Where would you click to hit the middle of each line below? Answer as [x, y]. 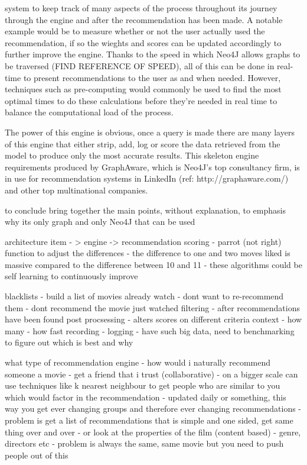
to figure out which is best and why [69, 342]
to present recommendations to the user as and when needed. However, [152, 77]
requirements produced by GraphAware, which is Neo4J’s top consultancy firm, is [152, 167]
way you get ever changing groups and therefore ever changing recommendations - [153, 409]
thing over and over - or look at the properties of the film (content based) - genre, [153, 432]
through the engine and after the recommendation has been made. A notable [144, 19]
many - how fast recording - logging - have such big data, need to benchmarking [150, 330]
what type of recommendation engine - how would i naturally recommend [138, 362]
